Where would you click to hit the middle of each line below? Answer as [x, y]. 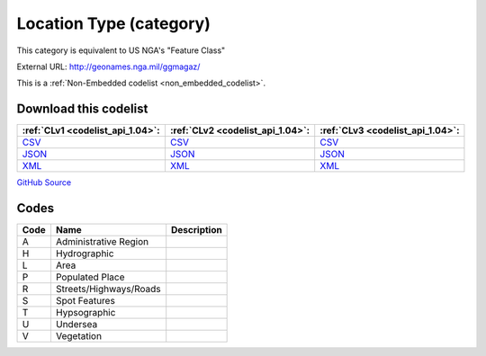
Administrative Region [102, 242]
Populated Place [90, 277]
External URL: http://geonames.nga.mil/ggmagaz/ [108, 67]
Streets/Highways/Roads [108, 289]
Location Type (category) [114, 23]
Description [197, 230]
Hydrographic [85, 254]
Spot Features [85, 301]
